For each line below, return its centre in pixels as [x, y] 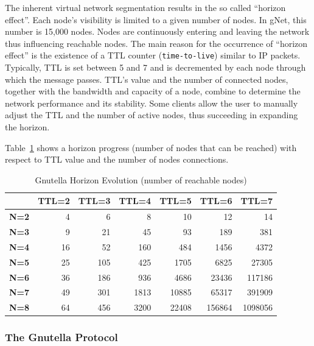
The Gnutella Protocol [61, 337]
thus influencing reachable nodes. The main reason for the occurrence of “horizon [156, 43]
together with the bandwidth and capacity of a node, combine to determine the [153, 91]
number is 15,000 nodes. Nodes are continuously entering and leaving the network [157, 31]
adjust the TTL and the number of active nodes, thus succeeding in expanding [152, 115]
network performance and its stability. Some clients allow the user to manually [152, 103]
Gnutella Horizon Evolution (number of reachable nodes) [141, 179]
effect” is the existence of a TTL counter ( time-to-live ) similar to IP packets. [153, 55]
